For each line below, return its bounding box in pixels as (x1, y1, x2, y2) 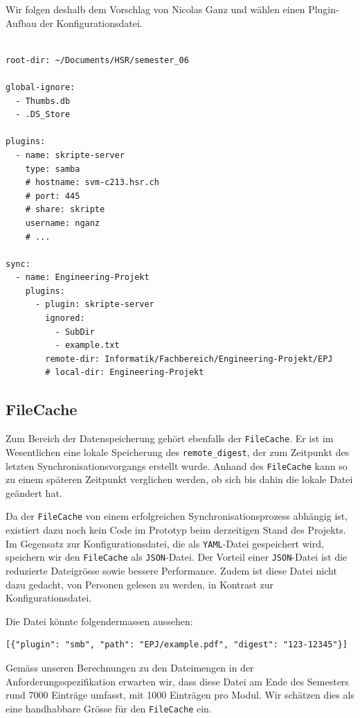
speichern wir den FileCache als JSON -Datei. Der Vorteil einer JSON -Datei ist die (6, 550, 348, 564)
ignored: (45, 313, 85, 324)
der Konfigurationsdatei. (39, 15, 143, 30)
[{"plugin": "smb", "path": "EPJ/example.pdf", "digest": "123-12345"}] (6, 640, 348, 650)
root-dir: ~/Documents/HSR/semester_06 (6, 55, 189, 65)
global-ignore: (6, 82, 75, 92)
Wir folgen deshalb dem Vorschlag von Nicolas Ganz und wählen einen (6, 2, 305, 16)
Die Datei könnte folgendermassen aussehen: (6, 613, 193, 628)
